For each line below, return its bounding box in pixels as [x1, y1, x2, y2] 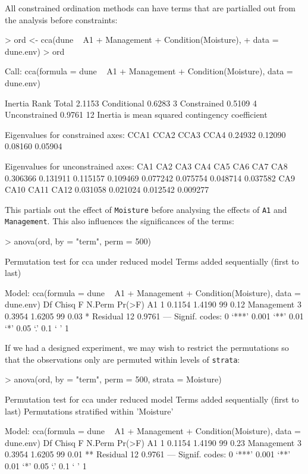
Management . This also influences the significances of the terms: [5, 215, 234, 227]
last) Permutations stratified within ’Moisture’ [5, 404, 174, 417]
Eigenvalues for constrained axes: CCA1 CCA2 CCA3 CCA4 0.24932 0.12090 [5, 128, 286, 140]
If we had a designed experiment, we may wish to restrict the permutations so [5, 341, 289, 354]
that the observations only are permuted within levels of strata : [5, 353, 240, 365]
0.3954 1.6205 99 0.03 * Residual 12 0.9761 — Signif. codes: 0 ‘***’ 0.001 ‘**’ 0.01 [5, 310, 304, 322]
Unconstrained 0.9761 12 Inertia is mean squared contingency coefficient [5, 108, 268, 121]
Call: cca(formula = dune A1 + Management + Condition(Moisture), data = [5, 65, 293, 77]
